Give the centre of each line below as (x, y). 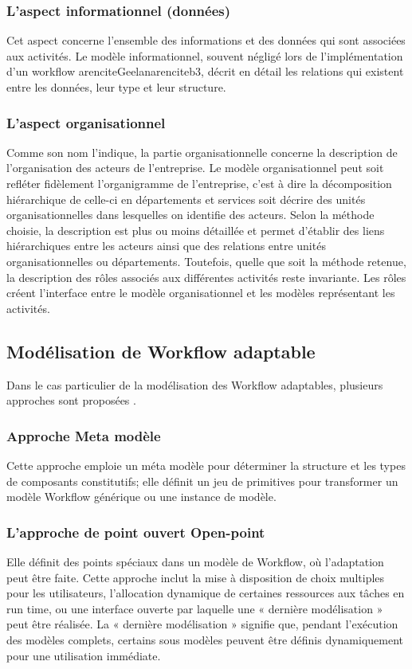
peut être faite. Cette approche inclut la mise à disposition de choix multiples (196, 577)
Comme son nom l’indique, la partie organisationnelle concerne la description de (202, 152)
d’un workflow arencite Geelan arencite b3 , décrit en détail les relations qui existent (205, 71)
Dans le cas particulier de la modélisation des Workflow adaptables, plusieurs (195, 384)
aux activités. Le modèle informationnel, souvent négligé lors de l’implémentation (205, 55)
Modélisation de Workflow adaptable (161, 351)
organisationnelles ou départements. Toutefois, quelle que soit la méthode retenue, (206, 261)
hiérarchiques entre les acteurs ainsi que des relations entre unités (166, 246)
